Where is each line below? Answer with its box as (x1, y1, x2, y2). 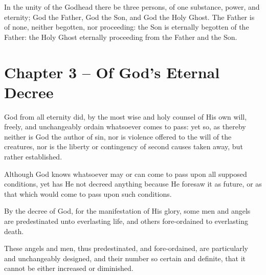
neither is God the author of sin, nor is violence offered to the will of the (4, 131, 232, 142)
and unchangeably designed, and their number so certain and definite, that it (4, 253, 246, 263)
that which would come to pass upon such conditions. (4, 188, 172, 199)
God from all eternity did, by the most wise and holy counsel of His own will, (4, 111, 247, 122)
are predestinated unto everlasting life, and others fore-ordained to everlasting (4, 216, 248, 226)
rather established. (4, 151, 62, 162)
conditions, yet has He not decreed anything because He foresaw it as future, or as (4, 178, 262, 189)
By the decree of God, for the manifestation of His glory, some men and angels (4, 205, 251, 216)
